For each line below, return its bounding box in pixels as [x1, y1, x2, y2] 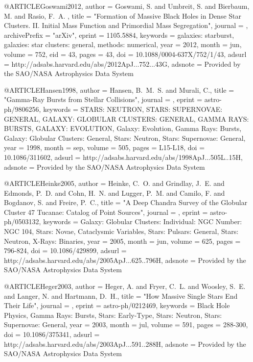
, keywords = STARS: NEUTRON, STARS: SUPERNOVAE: [39, 103, 223, 114]
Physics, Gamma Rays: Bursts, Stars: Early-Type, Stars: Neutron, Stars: [4, 310, 222, 320]
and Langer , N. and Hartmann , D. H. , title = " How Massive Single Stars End [4, 290, 238, 301]
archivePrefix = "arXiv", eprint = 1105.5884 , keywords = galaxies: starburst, [4, 29, 234, 40]
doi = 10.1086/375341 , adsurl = [4, 329, 100, 339]
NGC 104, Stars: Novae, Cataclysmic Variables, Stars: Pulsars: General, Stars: [4, 226, 239, 236]
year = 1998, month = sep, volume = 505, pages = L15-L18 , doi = [4, 142, 205, 153]
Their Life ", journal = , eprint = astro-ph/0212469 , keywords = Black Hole [4, 300, 230, 310]
